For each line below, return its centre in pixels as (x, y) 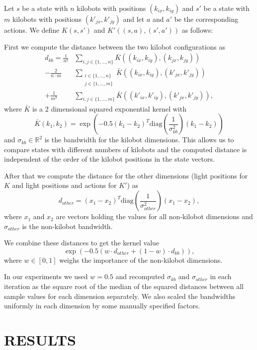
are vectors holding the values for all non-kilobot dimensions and (154, 216)
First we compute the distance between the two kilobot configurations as (115, 46)
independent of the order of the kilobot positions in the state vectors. (109, 159)
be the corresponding (206, 19)
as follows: (197, 30)
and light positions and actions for (64, 185)
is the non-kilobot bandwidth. (67, 226)
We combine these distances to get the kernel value (82, 243)
